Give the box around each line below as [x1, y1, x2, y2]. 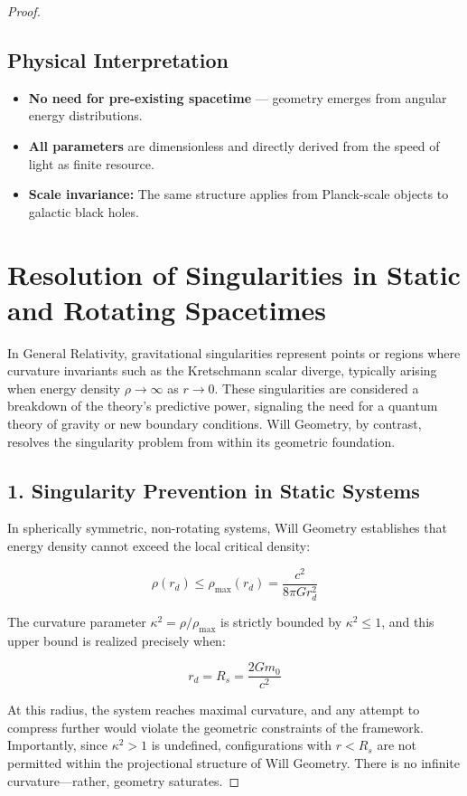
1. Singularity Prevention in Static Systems [7, 476, 420, 504]
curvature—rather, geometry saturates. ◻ [7, 771, 240, 790]
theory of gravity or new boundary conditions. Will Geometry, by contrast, [7, 414, 422, 433]
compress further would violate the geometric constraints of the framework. [7, 717, 425, 736]
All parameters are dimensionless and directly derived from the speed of [28, 136, 440, 155]
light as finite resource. [28, 154, 154, 173]
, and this [381, 611, 434, 630]
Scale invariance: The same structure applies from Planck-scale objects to [28, 185, 449, 204]
